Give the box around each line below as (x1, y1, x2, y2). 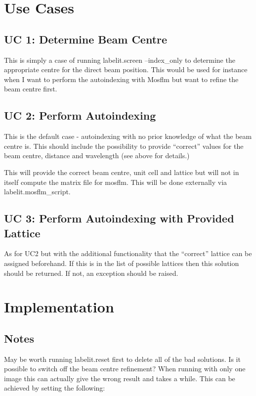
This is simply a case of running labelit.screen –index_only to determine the (4, 54, 235, 65)
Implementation (4, 297, 114, 317)
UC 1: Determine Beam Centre (4, 31, 168, 46)
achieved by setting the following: (4, 383, 105, 393)
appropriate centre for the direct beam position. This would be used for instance (4, 64, 248, 75)
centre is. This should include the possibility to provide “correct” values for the (4, 140, 244, 151)
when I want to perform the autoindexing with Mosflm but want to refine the (4, 74, 239, 84)
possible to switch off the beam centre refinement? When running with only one (4, 363, 246, 374)
